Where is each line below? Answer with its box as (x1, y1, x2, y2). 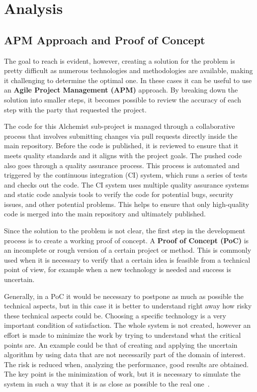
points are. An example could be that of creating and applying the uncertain (4, 339, 238, 350)
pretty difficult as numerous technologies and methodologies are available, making (4, 65, 253, 76)
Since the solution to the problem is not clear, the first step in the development (4, 225, 246, 236)
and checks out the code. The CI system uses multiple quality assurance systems (4, 179, 249, 190)
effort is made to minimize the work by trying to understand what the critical (4, 330, 241, 340)
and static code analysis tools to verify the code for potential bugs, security (4, 189, 234, 199)
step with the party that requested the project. (4, 104, 147, 114)
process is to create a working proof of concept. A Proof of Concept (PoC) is (4, 235, 249, 245)
